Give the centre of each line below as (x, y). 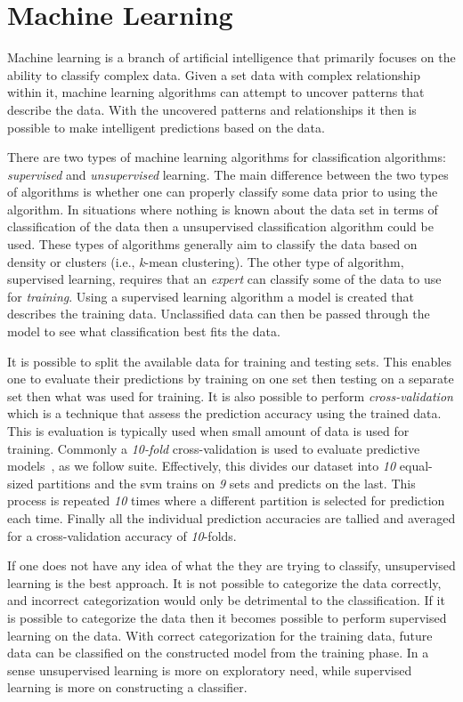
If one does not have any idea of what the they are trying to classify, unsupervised (231, 565)
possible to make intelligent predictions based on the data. (166, 127)
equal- (416, 466)
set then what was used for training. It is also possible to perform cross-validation (230, 395)
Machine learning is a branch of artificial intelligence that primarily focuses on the (231, 57)
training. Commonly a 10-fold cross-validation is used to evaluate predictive (214, 448)
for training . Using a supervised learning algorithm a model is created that (211, 296)
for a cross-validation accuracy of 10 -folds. (122, 535)
